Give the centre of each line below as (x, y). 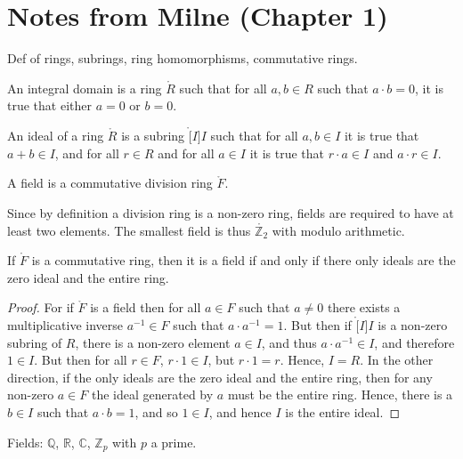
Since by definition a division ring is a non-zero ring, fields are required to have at (231, 212)
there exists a (364, 307)
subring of (35, 342)
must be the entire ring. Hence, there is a (340, 395)
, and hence (240, 412)
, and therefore (414, 342)
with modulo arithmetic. (338, 230)
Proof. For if (41, 307)
